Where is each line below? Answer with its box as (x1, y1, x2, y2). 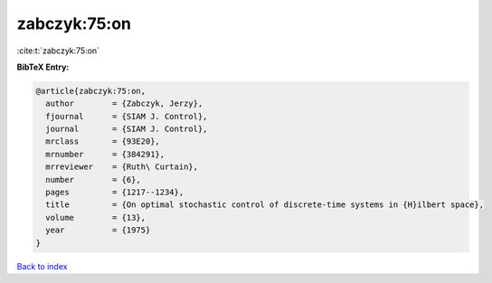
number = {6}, (45, 175, 142, 184)
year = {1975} (45, 225, 151, 235)
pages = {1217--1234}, (45, 187, 184, 198)
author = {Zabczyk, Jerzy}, (45, 99, 203, 108)
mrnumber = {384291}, (45, 149, 166, 159)
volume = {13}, (45, 212, 147, 222)
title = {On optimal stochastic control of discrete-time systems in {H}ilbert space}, (45, 200, 484, 210)
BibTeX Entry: (16, 61, 70, 72)
